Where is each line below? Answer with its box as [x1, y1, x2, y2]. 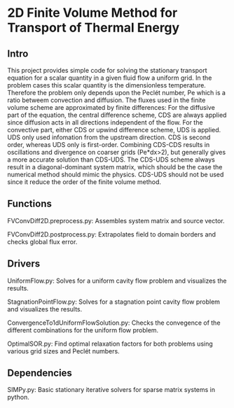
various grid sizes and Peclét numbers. [7, 346, 121, 355]
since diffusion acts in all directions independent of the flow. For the [7, 118, 203, 127]
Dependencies [7, 367, 72, 379]
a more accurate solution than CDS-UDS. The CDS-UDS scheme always [7, 155, 216, 164]
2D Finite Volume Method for [7, 5, 178, 21]
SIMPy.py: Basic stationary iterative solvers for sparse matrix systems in [7, 386, 216, 394]
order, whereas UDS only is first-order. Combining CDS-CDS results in [7, 141, 210, 148]
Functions [7, 198, 53, 210]
